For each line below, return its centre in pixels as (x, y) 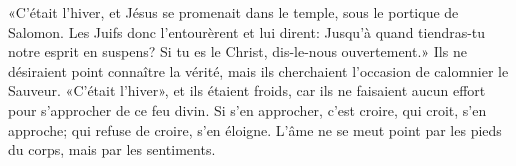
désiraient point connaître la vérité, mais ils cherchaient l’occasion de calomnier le (258, 70)
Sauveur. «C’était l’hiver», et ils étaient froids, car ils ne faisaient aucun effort (247, 90)
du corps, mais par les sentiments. (112, 149)
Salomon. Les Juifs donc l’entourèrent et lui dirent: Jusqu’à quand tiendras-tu (247, 31)
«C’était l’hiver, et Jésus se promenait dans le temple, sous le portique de (233, 12)
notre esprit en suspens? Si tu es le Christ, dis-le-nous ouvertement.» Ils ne (237, 51)
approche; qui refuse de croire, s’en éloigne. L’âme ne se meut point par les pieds (255, 129)
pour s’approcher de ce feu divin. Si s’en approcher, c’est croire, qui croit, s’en (247, 109)
